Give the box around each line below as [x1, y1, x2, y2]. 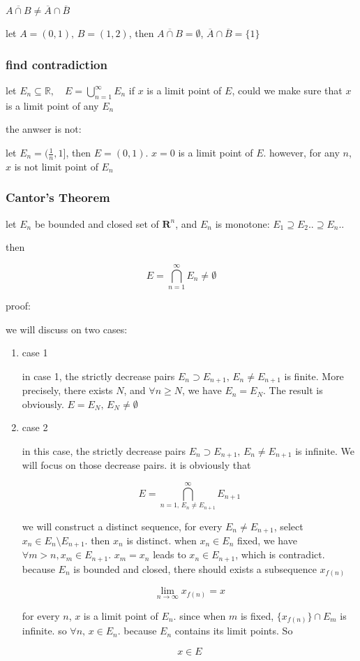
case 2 [22, 420, 48, 435]
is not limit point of [14, 159, 98, 173]
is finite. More [284, 368, 344, 383]
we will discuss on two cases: [6, 321, 128, 336]
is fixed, [240, 608, 274, 623]
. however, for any [263, 145, 340, 160]
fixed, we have [237, 533, 297, 548]
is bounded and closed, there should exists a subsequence [73, 561, 317, 576]
